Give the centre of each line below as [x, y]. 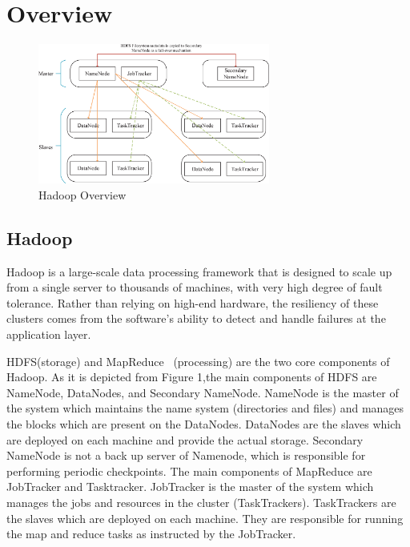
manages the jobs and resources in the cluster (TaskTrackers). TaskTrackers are [201, 502]
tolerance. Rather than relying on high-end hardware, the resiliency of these [193, 302]
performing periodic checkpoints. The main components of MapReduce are [189, 471]
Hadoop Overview [82, 194]
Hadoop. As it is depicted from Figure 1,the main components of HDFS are [192, 377]
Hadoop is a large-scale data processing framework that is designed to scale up [199, 271]
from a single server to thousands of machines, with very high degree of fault [195, 287]
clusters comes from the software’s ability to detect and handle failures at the [196, 318]
